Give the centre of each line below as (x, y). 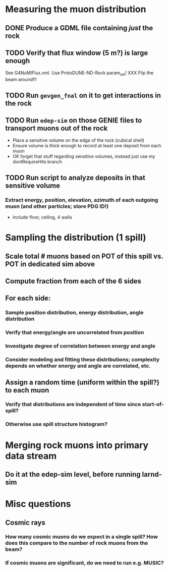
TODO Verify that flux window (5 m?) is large (77, 53)
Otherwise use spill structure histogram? (56, 424)
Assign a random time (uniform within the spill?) (82, 382)
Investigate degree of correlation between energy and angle (80, 346)
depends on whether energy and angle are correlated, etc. (78, 366)
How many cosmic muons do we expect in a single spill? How (81, 537)
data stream (31, 456)
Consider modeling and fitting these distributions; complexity (82, 360)
